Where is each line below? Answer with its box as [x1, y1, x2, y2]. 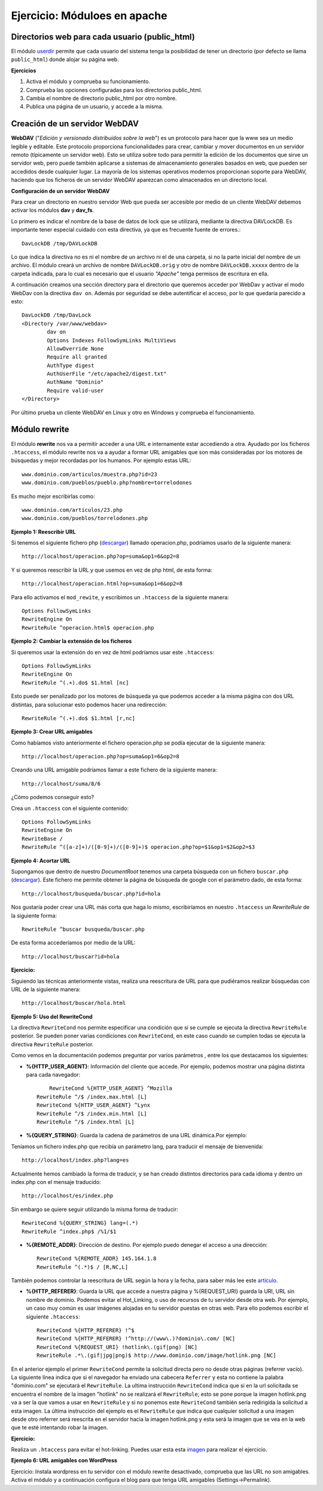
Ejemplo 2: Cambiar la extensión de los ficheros [11, 637, 132, 645]
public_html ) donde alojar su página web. [11, 56, 119, 63]
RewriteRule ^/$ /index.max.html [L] [36, 1093, 148, 1100]
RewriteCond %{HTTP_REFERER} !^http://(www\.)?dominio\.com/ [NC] [36, 1335, 236, 1342]
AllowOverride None [47, 345, 104, 352]
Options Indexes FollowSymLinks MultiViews [47, 337, 176, 344]
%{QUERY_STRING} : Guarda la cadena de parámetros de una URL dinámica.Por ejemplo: [26, 1132, 248, 1139]
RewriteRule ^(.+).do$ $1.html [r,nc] [22, 715, 136, 721]
